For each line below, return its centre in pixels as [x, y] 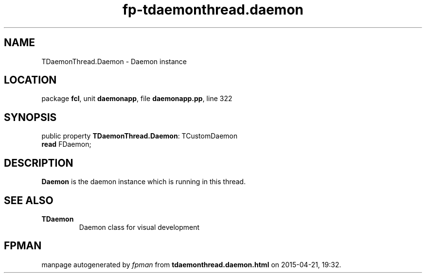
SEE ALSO [29, 200]
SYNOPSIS [30, 117]
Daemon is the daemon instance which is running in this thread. [144, 182]
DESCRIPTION [39, 163]
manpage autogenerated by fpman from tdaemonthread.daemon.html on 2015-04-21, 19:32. [191, 264]
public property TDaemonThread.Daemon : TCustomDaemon [140, 136]
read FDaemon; [66, 144]
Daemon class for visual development [139, 227]
